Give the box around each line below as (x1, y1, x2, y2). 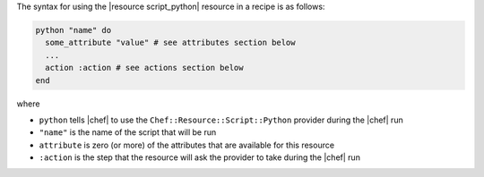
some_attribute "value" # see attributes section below (45, 38, 296, 48)
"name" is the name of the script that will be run (39, 127, 217, 138)
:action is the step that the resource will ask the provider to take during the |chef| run (39, 152, 360, 163)
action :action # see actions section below (45, 63, 244, 73)
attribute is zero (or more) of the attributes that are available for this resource (39, 139, 335, 150)
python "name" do (35, 25, 112, 35)
